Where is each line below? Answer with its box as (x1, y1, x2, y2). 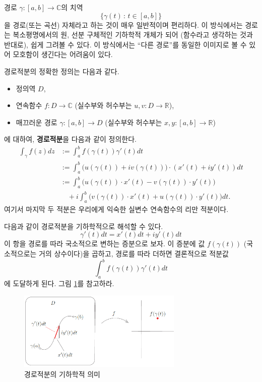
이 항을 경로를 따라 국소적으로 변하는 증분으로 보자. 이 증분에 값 (4, 238, 205, 249)
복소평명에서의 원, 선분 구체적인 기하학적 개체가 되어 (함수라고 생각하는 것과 (13, 29, 253, 40)
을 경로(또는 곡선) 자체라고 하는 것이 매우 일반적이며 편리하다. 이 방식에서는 (4, 19, 243, 30)
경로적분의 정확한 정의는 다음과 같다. (4, 66, 119, 76)
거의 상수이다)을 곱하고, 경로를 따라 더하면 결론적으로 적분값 (39, 248, 229, 259)
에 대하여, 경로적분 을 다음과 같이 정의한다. (4, 134, 137, 144)
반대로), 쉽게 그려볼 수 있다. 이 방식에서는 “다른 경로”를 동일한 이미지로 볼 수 (4, 39, 247, 49)
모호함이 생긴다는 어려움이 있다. (13, 49, 113, 60)
